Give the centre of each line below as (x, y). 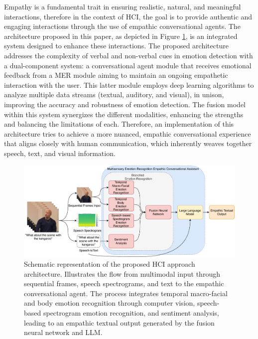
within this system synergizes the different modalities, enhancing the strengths (124, 114)
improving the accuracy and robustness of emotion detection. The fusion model (125, 104)
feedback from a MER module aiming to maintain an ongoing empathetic (116, 75)
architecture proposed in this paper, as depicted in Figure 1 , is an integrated (121, 36)
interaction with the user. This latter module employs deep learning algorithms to (129, 85)
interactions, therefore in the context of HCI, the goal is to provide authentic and (128, 16)
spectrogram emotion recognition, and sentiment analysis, (131, 313)
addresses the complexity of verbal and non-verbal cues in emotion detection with (129, 55)
